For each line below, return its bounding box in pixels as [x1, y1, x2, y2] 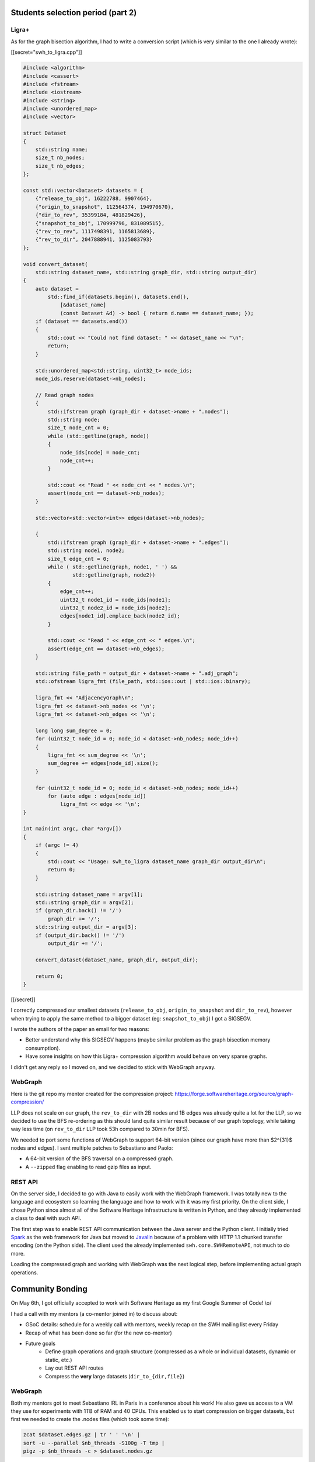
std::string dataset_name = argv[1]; [35, 891, 143, 898]
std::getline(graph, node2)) [72, 572, 156, 578]
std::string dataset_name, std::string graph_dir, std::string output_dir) [35, 269, 257, 275]
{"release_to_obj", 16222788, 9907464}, [35, 195, 153, 202]
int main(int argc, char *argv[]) [23, 825, 122, 832]
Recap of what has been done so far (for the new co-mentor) [25, 1329, 172, 1336]
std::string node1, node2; [47, 547, 125, 554]
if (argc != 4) [35, 842, 79, 849]
